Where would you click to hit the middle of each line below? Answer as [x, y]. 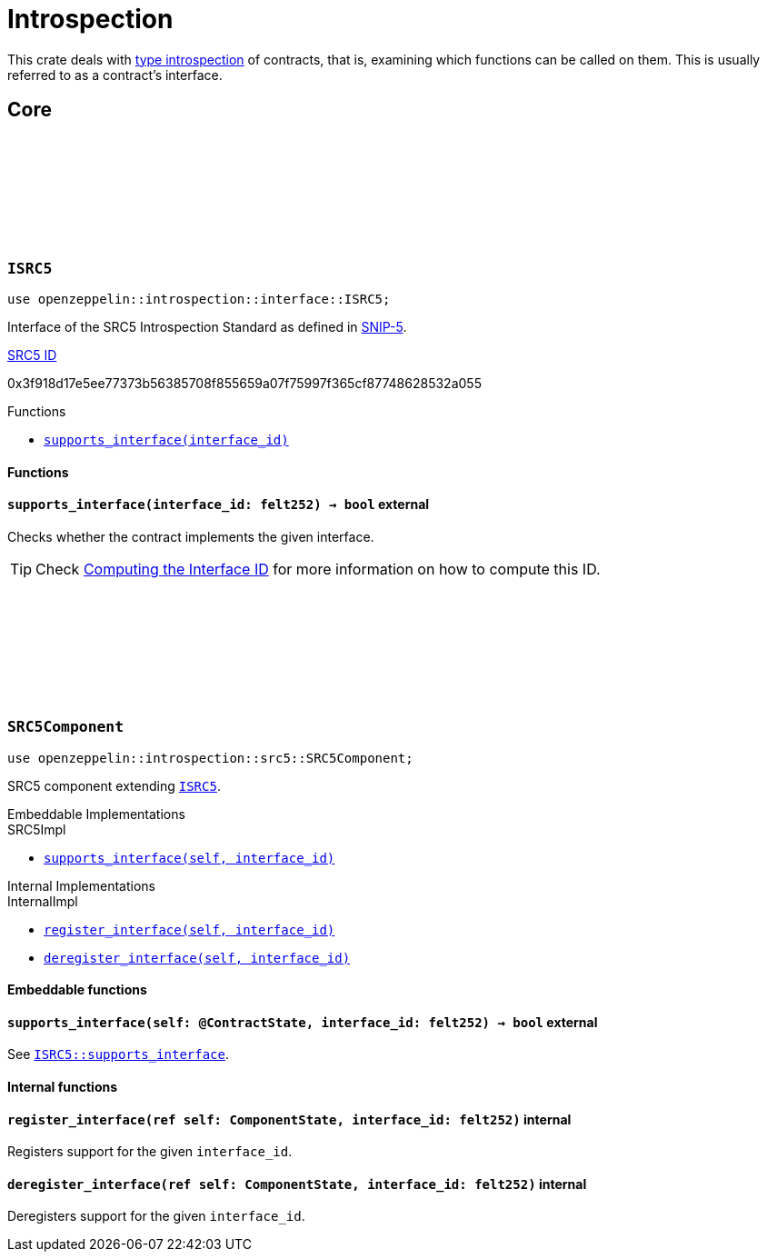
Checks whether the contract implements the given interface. [191, 536]
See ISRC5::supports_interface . [119, 1054]
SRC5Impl [37, 829]
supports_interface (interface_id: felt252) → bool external [219, 505]
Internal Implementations [81, 885]
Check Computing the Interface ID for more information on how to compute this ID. [318, 569]
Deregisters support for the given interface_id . [156, 1216]
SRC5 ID [32, 355]
